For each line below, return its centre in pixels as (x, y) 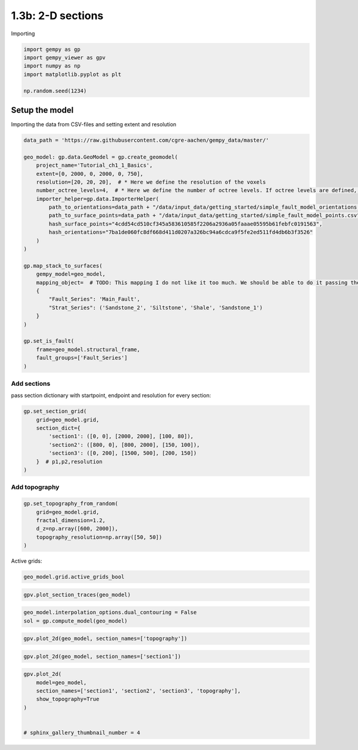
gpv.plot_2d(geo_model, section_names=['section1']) (102, 656)
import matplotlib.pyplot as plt (72, 74)
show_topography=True (68, 699)
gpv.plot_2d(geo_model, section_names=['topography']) (105, 639)
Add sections (31, 383)
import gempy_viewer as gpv (64, 57)
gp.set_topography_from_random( (71, 504)
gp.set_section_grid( (55, 411)
